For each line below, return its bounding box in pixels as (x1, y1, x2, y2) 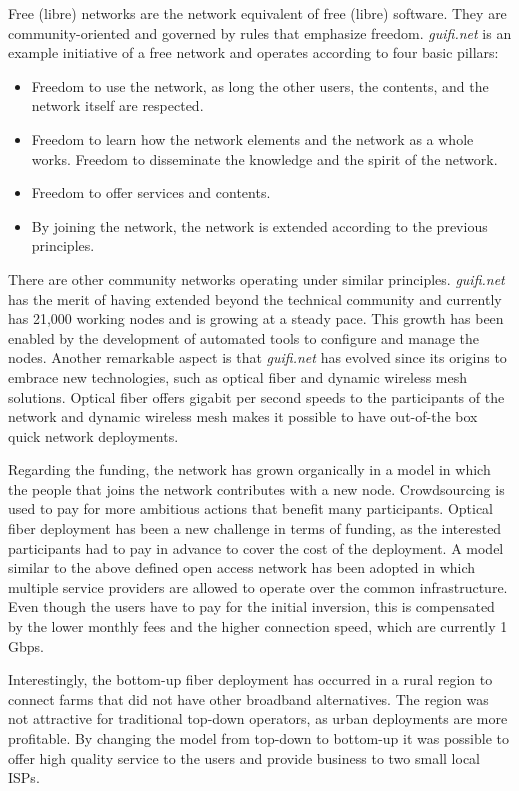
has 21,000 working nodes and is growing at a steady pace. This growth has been (8, 308, 504, 329)
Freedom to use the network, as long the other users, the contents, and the (31, 75, 489, 96)
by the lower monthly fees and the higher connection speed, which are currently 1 (8, 616, 508, 637)
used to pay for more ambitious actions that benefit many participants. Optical (8, 498, 494, 519)
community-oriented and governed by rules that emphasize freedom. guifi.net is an (8, 22, 512, 43)
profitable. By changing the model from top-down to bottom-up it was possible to (8, 728, 510, 748)
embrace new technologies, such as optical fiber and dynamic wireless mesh (8, 366, 468, 387)
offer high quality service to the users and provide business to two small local (8, 747, 480, 768)
